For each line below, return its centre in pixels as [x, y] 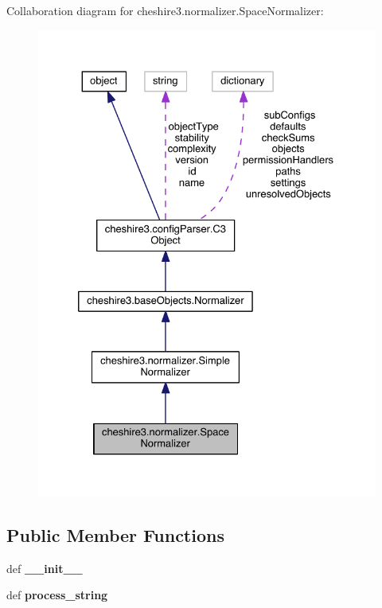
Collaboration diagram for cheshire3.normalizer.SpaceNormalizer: [165, 10]
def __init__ [45, 568]
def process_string [57, 595]
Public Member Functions [115, 534]
